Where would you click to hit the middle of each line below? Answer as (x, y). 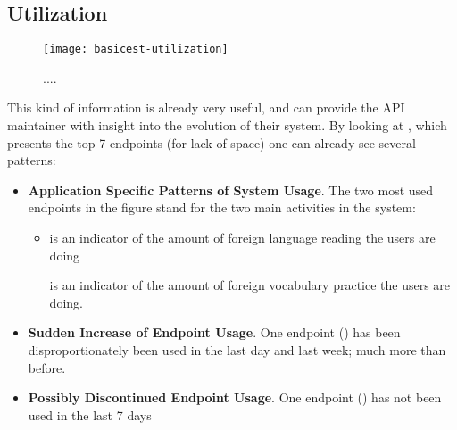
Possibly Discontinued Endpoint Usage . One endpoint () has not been (235, 397)
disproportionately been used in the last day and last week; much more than (237, 349)
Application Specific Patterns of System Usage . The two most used (231, 190)
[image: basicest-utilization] (136, 50)
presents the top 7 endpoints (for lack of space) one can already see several (212, 142)
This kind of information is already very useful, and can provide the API (206, 107)
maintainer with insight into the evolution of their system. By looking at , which (227, 125)
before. (47, 367)
